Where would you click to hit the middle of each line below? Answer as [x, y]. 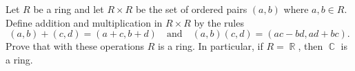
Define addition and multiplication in [84, 22]
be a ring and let [69, 9]
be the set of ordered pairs [191, 9]
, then [311, 46]
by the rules [219, 22]
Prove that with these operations [75, 46]
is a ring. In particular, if [211, 46]
